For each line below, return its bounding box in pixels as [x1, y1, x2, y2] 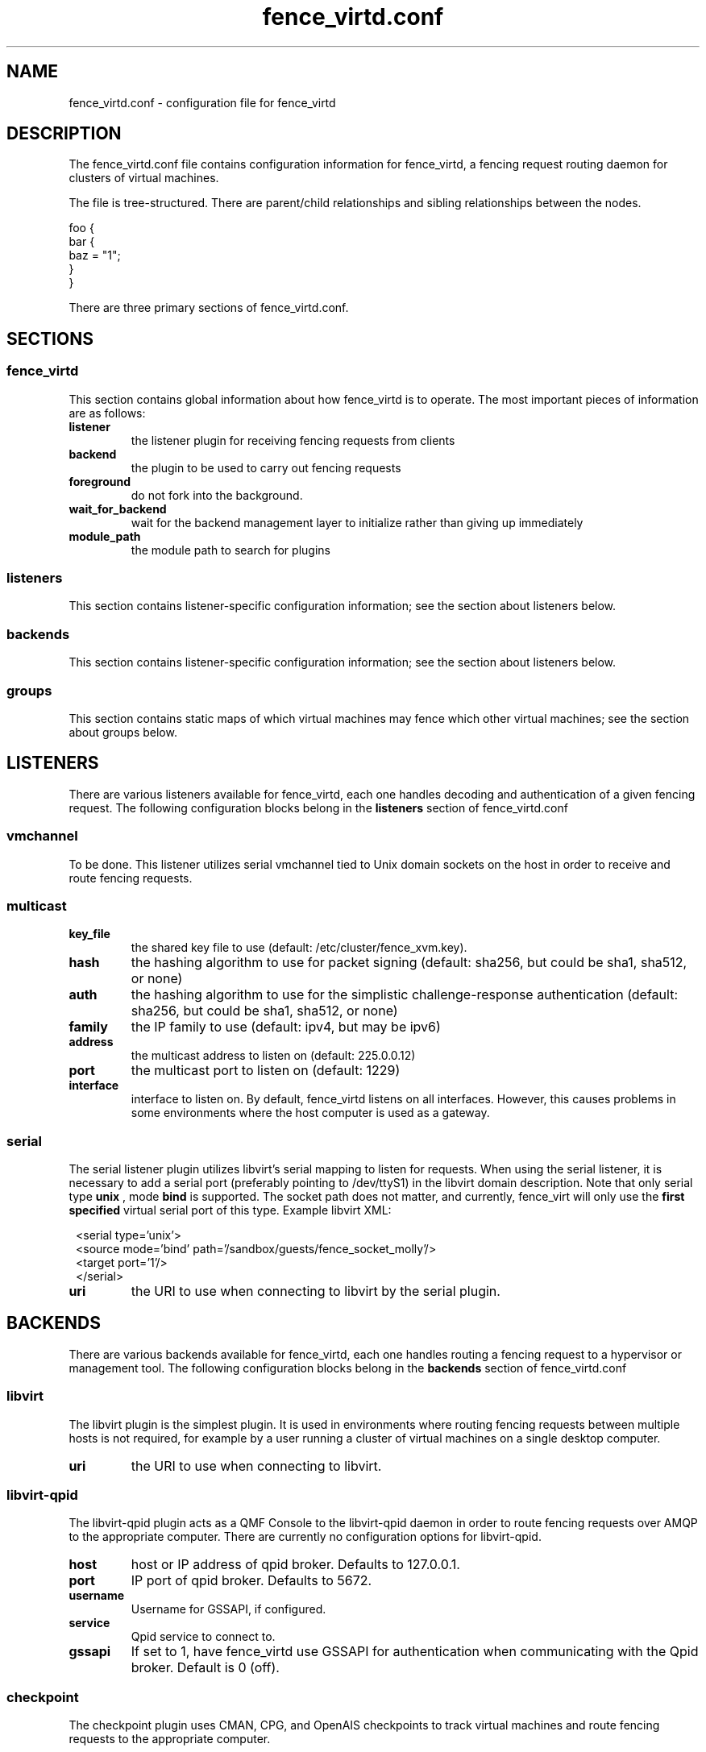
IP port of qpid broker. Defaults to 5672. [131, 1572, 372, 1589]
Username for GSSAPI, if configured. [131, 1602, 326, 1617]
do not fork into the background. [131, 488, 303, 502]
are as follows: [69, 405, 146, 420]
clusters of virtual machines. [69, 171, 219, 185]
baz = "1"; [69, 248, 121, 263]
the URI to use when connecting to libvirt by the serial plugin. [131, 1283, 500, 1299]
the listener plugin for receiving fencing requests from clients [131, 433, 455, 447]
